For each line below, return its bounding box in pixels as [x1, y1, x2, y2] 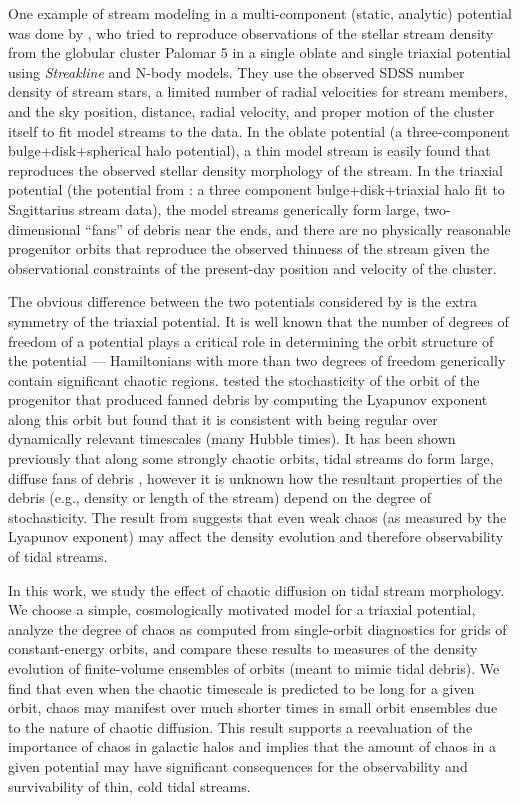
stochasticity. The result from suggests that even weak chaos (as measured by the [8, 506, 507, 527]
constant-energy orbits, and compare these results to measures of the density [8, 638, 478, 659]
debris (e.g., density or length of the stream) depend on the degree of [8, 487, 432, 508]
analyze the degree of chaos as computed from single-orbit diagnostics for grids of [8, 618, 507, 639]
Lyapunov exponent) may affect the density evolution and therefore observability [8, 526, 504, 547]
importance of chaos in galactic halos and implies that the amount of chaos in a [8, 736, 496, 757]
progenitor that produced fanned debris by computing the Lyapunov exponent [8, 389, 488, 410]
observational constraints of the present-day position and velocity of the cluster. [8, 257, 497, 278]
